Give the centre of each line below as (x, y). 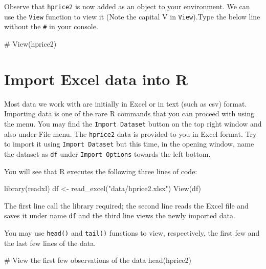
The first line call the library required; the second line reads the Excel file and (126, 205)
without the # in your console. (51, 26)
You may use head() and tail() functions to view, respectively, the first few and (132, 232)
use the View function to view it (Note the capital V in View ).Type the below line (132, 16)
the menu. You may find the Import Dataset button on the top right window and (133, 123)
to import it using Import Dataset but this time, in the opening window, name (129, 144)
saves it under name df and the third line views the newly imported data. (120, 215)
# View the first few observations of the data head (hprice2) (98, 260)
